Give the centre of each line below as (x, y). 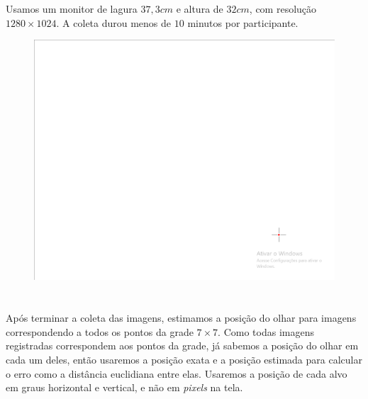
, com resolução (283, 9)
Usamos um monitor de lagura (72, 9)
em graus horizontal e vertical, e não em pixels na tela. (124, 387)
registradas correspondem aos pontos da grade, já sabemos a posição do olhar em (182, 345)
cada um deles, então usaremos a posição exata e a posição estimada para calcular (184, 359)
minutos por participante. (243, 22)
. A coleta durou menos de (114, 22)
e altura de (200, 9)
